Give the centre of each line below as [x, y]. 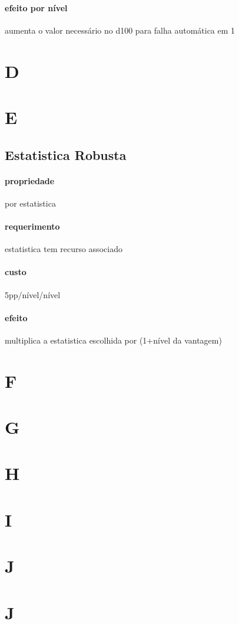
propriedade [30, 180]
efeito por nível [36, 7]
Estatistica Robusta [66, 154]
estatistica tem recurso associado [64, 249]
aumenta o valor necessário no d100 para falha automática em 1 [120, 30]
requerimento [32, 226]
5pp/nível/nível [33, 294]
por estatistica [30, 203]
